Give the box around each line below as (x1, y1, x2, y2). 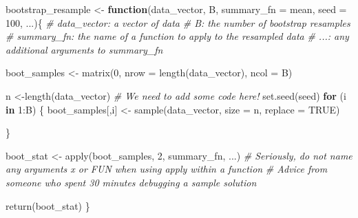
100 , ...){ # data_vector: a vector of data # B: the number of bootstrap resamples (6, 15, 350, 30)
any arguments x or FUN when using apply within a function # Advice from (6, 162, 328, 176)
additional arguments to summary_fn (6, 42, 163, 56)
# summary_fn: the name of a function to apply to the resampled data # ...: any (6, 29, 349, 43)
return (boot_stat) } (6, 198, 90, 212)
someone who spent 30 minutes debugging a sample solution (6, 175, 257, 189)
